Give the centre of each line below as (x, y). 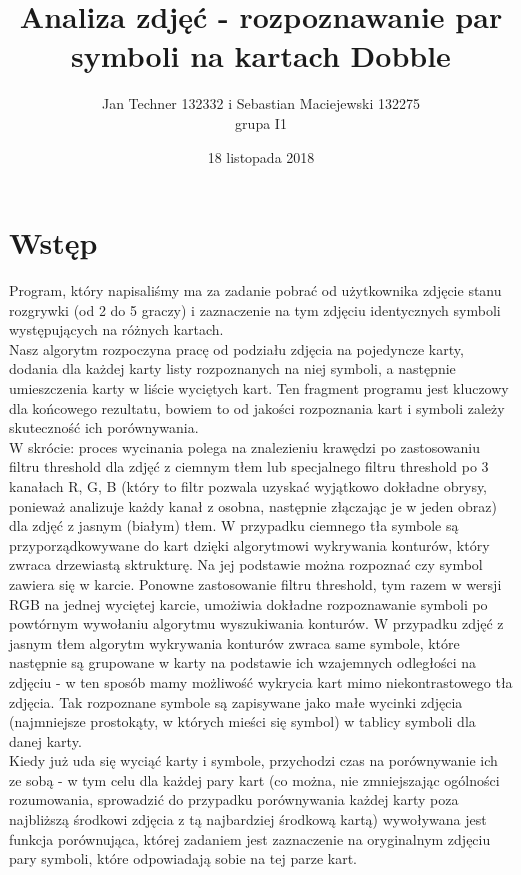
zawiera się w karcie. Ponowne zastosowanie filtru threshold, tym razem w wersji (255, 583)
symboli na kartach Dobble (261, 55)
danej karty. (45, 740)
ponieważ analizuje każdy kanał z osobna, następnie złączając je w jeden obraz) (253, 505)
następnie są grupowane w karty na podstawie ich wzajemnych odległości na (243, 662)
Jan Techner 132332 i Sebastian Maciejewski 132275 (261, 103)
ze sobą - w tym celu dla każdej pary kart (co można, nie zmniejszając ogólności (254, 779)
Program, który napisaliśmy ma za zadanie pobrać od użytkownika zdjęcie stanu (255, 290)
